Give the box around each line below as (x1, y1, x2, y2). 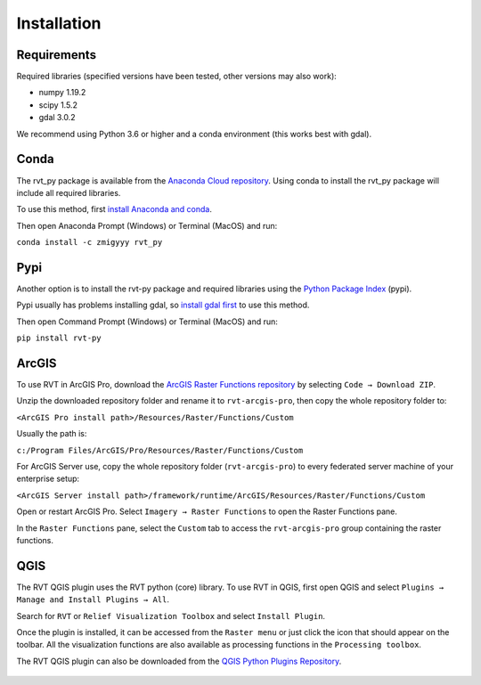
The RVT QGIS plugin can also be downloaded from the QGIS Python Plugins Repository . (16, 656, 342, 666)
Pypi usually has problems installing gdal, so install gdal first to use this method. (16, 299, 310, 311)
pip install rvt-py (16, 333, 102, 343)
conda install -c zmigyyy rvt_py (16, 237, 163, 248)
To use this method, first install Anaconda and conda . (16, 204, 213, 215)
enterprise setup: (16, 473, 80, 485)
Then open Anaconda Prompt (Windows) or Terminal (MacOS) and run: (16, 220, 278, 231)
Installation (16, 13, 102, 33)
